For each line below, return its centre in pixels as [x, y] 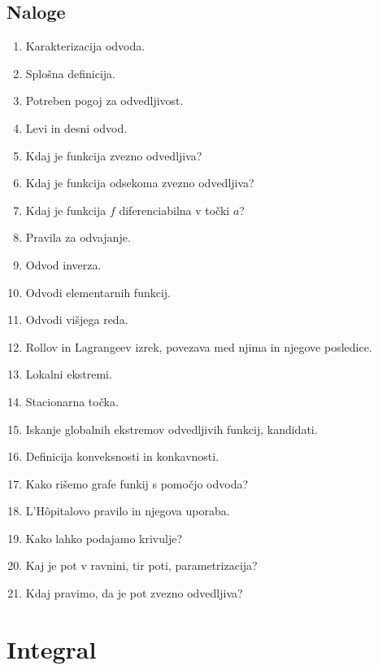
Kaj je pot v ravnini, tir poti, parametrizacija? [141, 565]
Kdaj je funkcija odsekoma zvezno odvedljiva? [140, 183]
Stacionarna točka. [72, 401]
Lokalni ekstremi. [69, 374]
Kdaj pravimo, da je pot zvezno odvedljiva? [134, 593]
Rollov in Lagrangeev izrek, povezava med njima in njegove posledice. [199, 346]
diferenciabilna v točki [174, 210]
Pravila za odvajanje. [78, 237]
